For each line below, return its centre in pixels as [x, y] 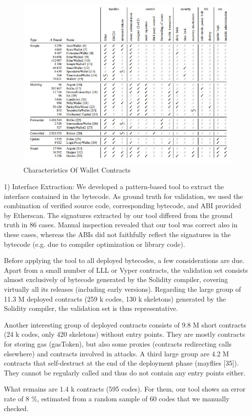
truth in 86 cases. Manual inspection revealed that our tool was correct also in [121, 225]
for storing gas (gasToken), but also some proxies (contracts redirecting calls [118, 343]
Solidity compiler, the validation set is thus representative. [91, 308]
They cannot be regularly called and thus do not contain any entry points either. [125, 372]
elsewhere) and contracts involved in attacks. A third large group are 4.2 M [116, 353]
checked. [16, 408]
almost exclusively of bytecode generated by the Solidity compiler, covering [116, 279]
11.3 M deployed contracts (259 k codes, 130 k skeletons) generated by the [115, 298]
